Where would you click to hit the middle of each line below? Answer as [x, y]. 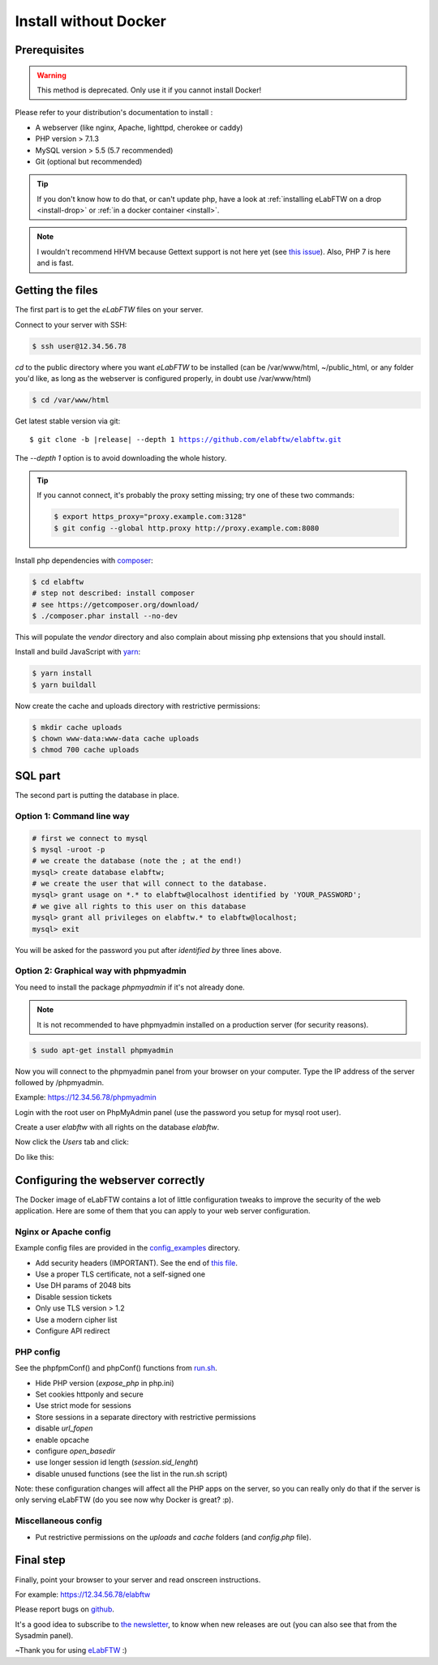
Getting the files [56, 291]
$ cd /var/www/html [71, 400]
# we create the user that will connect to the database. [150, 884]
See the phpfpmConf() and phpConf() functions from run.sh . [116, 1368]
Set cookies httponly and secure [89, 1394]
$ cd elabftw [58, 581]
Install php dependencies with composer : [84, 560]
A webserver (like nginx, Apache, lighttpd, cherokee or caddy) [139, 127]
